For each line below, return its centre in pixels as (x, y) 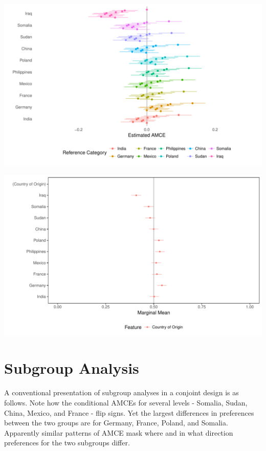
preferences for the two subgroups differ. (67, 443)
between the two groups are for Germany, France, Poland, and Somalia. (116, 423)
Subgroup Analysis (72, 368)
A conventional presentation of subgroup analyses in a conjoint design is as (121, 392)
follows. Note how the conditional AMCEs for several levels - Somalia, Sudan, (126, 402)
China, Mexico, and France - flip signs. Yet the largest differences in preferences (129, 412)
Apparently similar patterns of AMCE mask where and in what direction (119, 432)
